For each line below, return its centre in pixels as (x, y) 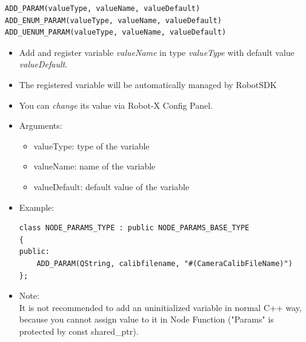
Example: (37, 207)
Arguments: (41, 125)
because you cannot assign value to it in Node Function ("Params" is (146, 319)
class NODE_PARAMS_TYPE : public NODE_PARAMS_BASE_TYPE (134, 228)
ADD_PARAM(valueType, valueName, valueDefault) (103, 9)
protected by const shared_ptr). (79, 331)
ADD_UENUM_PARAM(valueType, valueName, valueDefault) (116, 32)
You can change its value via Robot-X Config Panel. (116, 105)
